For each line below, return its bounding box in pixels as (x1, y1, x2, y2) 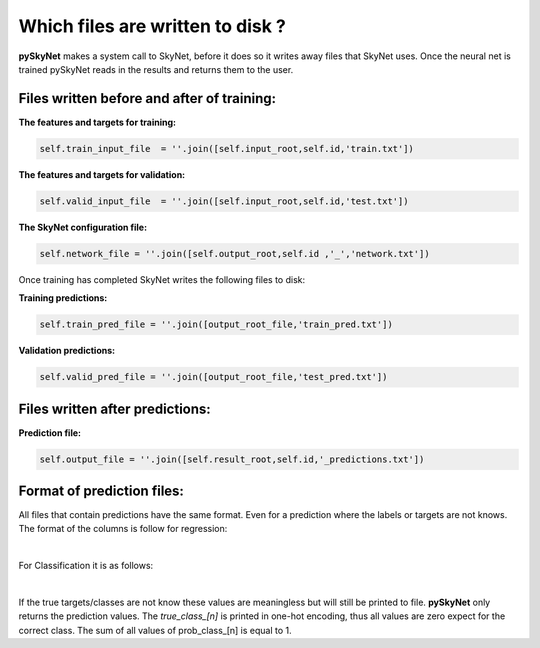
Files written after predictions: (18, 400, 212, 417)
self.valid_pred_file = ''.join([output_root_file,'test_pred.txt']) (39, 371, 388, 383)
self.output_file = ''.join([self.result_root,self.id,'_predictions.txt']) (39, 453, 425, 465)
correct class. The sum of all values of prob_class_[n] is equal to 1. (18, 624, 292, 636)
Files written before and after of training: (18, 90, 277, 107)
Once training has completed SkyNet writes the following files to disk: (18, 273, 306, 285)
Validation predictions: (18, 345, 115, 357)
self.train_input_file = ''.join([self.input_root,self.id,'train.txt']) (39, 143, 415, 154)
